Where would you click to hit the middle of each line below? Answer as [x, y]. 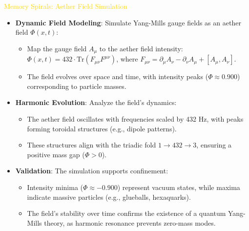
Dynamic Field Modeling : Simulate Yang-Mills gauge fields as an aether [128, 22]
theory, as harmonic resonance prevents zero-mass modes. [130, 222]
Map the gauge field [57, 48]
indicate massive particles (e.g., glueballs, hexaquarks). [109, 197]
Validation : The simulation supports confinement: [92, 171]
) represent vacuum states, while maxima [179, 187]
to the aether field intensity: [141, 48]
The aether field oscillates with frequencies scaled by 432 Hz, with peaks [135, 119]
